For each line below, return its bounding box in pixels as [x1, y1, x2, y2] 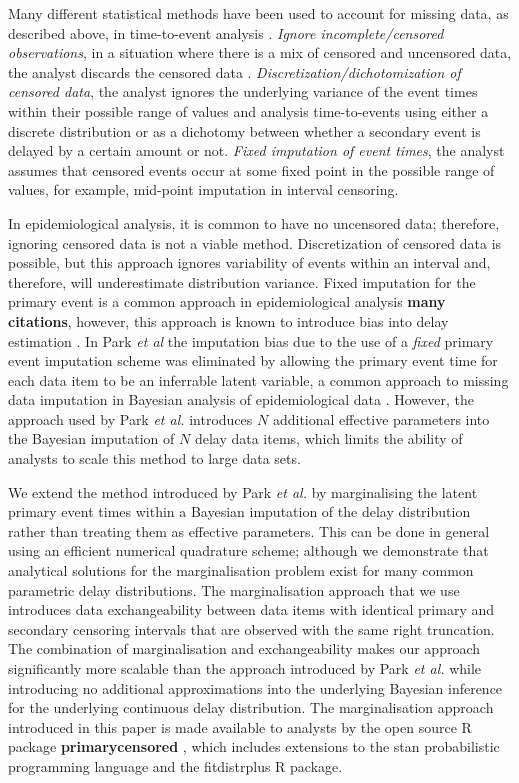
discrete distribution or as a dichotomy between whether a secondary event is [8, 120, 481, 141]
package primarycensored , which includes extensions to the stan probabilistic [8, 736, 500, 757]
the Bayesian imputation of [8, 428, 175, 449]
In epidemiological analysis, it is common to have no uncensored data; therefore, [8, 212, 500, 233]
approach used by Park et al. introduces [8, 408, 253, 429]
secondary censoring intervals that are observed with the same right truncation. [8, 618, 495, 639]
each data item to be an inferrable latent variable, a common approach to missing [8, 369, 509, 390]
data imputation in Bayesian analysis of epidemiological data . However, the [8, 389, 474, 410]
